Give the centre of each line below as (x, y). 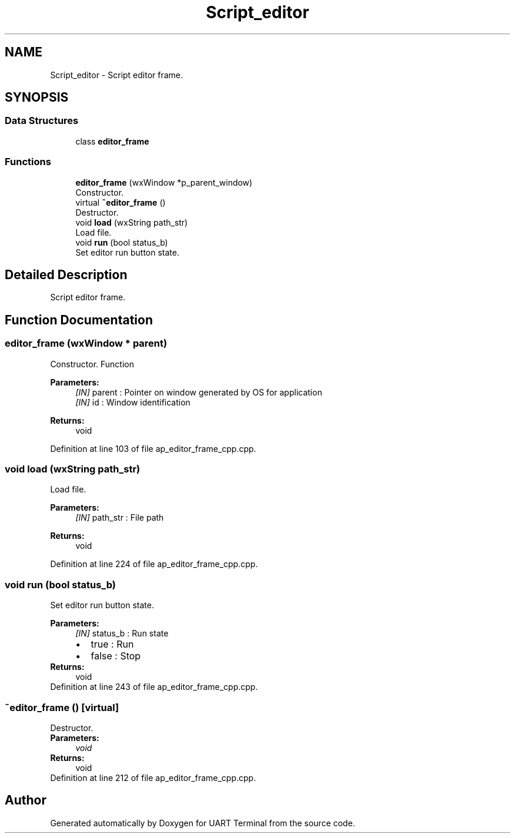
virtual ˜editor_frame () (121, 202)
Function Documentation (79, 320)
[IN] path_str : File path (120, 518)
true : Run (112, 644)
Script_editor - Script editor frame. (117, 75)
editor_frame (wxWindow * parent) (86, 343)
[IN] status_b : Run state (122, 633)
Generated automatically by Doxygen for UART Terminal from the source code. (203, 823)
